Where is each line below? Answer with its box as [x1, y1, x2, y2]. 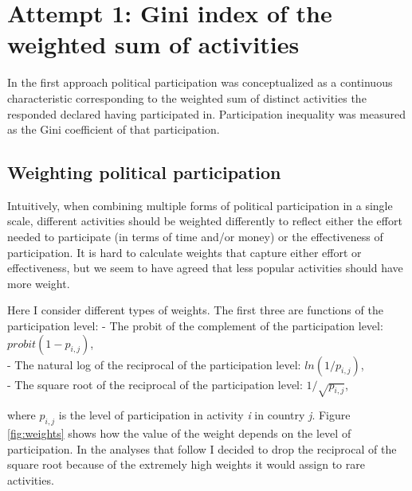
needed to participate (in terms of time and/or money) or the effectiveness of [7, 228, 383, 245]
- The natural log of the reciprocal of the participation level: [7, 356, 301, 372]
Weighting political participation [7, 160, 281, 185]
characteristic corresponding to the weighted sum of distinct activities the [7, 89, 367, 106]
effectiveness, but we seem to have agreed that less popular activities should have [7, 259, 403, 276]
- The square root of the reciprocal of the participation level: [7, 376, 303, 392]
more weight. [7, 275, 70, 291]
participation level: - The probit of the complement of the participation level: [7, 318, 383, 334]
